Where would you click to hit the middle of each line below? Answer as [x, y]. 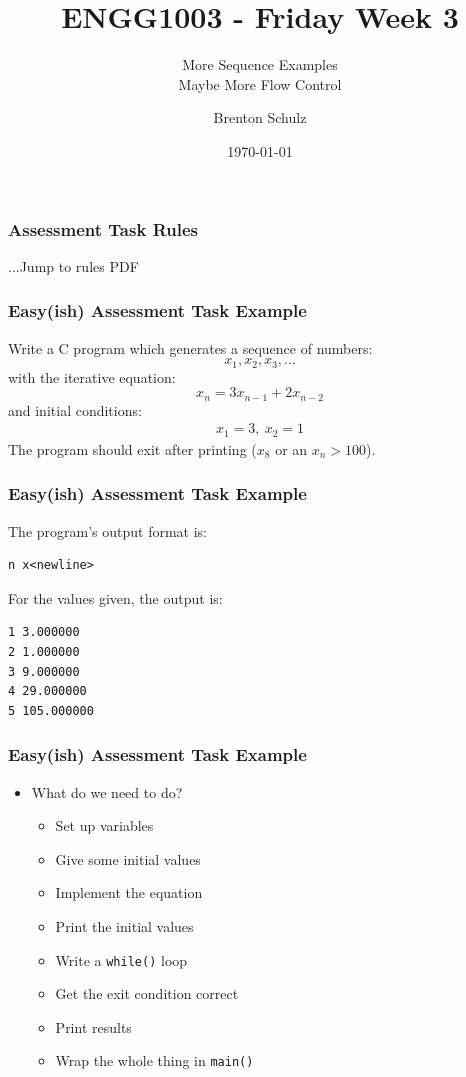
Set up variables [104, 825]
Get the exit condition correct [147, 993]
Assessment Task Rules [103, 228]
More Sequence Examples [260, 64]
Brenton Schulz [260, 117]
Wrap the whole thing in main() [154, 1060]
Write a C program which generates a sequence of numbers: [190, 347]
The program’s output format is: [108, 530]
